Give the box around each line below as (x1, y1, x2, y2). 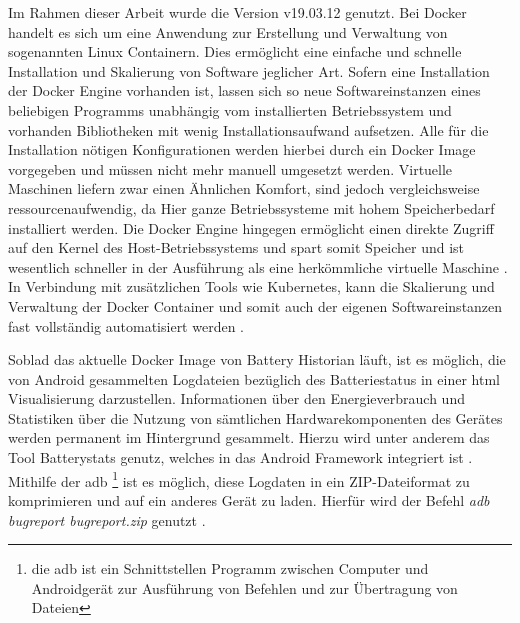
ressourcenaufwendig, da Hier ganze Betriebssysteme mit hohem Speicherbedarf (8, 197, 495, 218)
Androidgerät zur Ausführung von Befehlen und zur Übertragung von (31, 577, 458, 598)
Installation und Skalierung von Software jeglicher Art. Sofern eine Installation (8, 60, 490, 81)
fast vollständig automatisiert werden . (8, 315, 244, 336)
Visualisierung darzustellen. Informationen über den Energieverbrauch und (8, 388, 465, 409)
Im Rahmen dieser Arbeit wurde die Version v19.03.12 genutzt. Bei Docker (8, 2, 467, 22)
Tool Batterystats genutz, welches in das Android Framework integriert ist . (8, 447, 473, 468)
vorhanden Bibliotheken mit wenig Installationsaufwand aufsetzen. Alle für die (8, 119, 489, 140)
